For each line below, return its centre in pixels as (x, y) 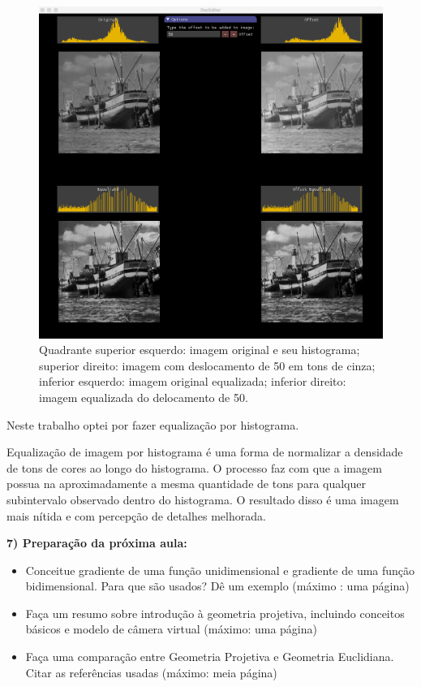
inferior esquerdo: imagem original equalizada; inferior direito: (193, 381)
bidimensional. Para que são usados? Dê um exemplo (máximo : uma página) (217, 586)
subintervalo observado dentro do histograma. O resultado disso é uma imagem (203, 499)
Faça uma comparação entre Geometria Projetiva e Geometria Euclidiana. (210, 657)
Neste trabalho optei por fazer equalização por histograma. (153, 424)
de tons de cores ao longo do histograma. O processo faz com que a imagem (194, 467)
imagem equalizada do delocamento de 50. (144, 397)
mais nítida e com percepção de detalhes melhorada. (136, 515)
